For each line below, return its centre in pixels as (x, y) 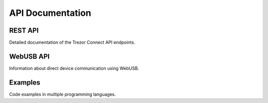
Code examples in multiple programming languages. (63, 94)
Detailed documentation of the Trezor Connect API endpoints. (72, 43)
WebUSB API (29, 56)
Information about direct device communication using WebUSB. (74, 68)
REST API (24, 30)
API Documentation (50, 13)
